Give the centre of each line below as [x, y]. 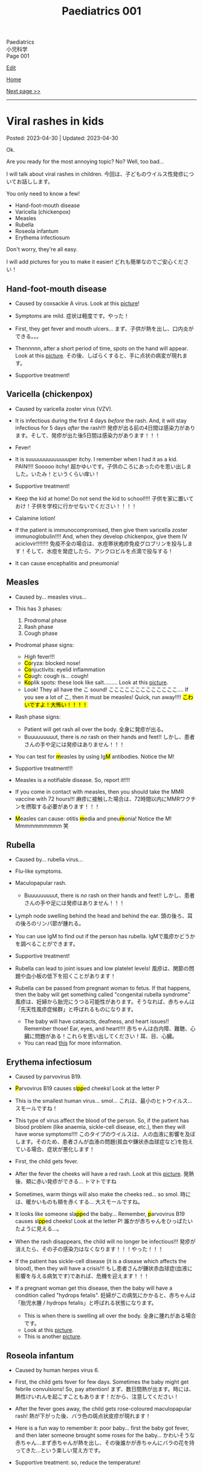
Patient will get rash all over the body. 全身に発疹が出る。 [95, 729]
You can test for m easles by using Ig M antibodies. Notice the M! [95, 756]
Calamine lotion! [35, 518]
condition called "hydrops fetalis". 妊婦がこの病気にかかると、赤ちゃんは [105, 1295]
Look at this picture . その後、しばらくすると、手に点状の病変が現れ [98, 355]
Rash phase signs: [38, 717]
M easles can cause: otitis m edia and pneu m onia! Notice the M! [93, 818]
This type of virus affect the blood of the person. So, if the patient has [102, 1120]
